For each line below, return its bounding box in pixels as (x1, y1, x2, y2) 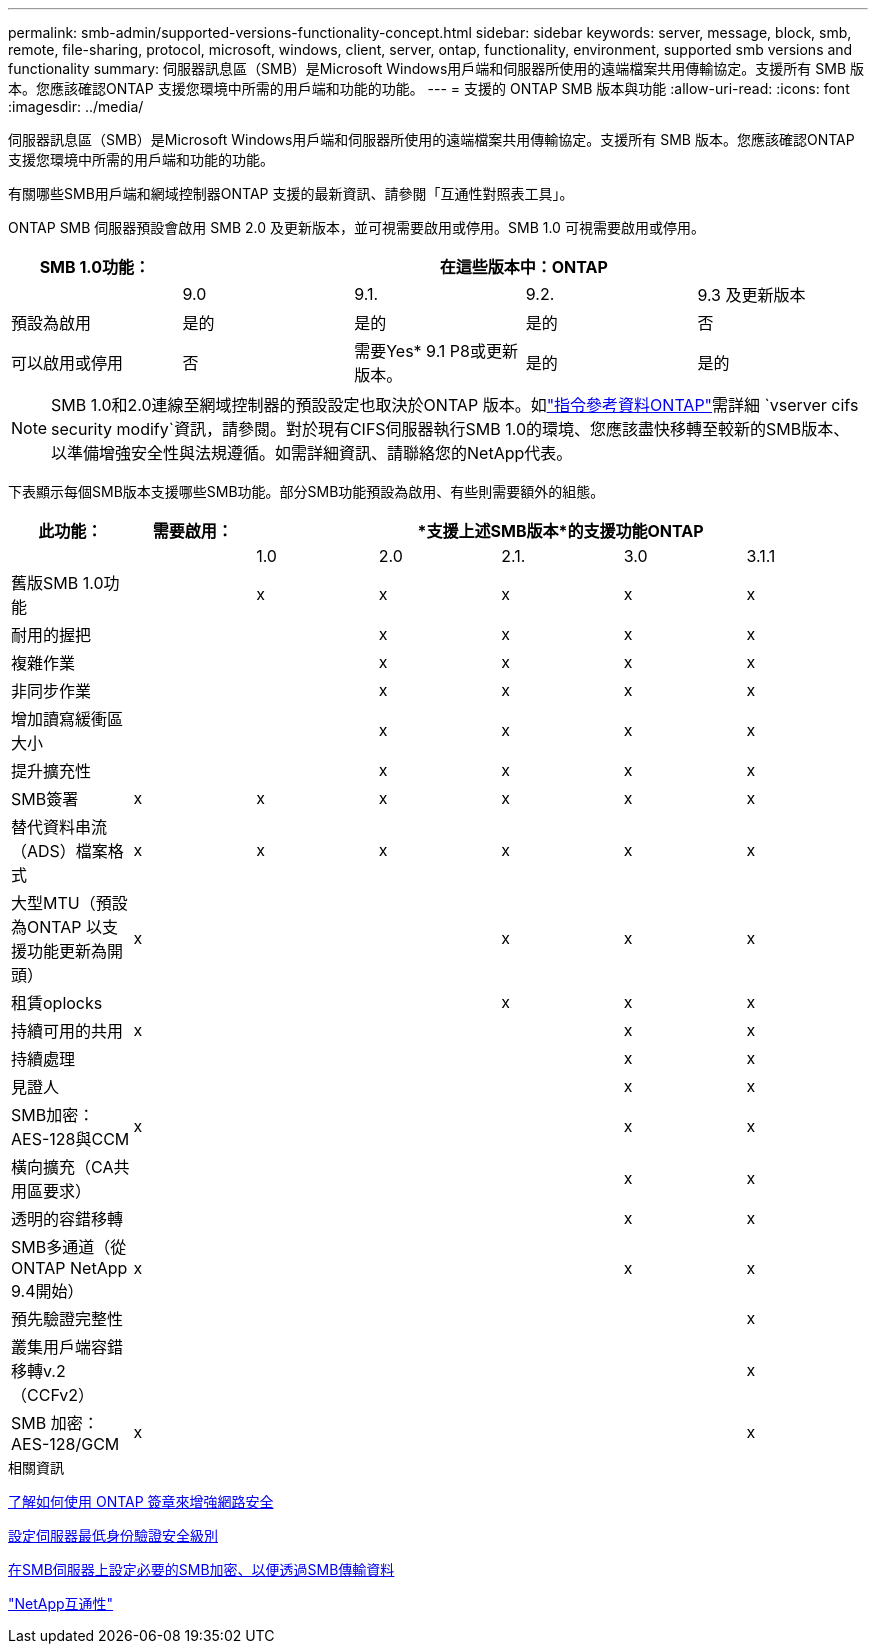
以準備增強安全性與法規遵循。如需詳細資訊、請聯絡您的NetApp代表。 (51, 443, 573, 463)
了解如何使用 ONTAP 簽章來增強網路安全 (8, 1493, 274, 1510)
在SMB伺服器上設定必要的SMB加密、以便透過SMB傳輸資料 (8, 1561, 395, 1578)
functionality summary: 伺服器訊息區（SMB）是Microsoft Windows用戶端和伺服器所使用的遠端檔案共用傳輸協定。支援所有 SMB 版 (8, 60, 864, 77)
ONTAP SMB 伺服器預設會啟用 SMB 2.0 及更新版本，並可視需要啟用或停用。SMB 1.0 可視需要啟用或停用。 (8, 219, 705, 236)
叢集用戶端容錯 (11, 1337, 124, 1357)
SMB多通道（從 (11, 1237, 127, 1257)
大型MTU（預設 (11, 893, 128, 913)
